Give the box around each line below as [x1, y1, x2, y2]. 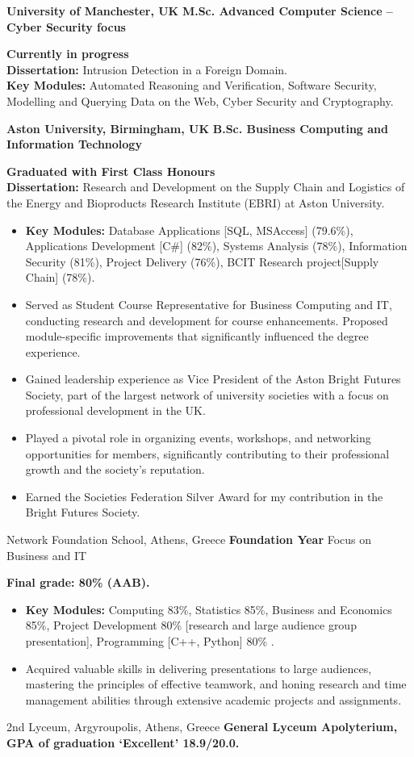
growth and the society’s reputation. [25, 461, 205, 478]
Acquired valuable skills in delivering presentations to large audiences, [25, 659, 372, 676]
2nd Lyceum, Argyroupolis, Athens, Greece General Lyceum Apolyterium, [6, 718, 398, 735]
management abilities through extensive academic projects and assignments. [25, 691, 402, 708]
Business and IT [6, 546, 87, 563]
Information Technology [6, 136, 142, 153]
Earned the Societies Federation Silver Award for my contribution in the [25, 487, 383, 504]
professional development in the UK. [25, 402, 206, 419]
